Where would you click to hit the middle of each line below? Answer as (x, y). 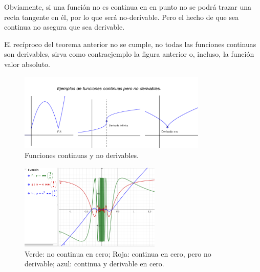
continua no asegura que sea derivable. (64, 27)
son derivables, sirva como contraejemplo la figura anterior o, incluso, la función (129, 54)
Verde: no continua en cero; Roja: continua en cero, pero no (118, 253)
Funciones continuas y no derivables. (82, 155)
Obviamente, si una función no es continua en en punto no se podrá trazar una (128, 7)
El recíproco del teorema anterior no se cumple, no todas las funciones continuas (130, 44)
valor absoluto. (27, 64)
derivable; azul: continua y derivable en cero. (94, 264)
